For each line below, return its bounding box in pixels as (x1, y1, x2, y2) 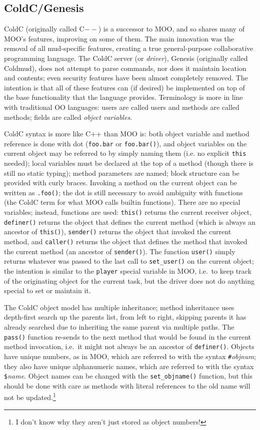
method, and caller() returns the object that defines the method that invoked (4, 236, 247, 247)
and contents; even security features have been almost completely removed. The (4, 72, 248, 83)
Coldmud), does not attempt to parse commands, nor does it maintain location (4, 62, 246, 73)
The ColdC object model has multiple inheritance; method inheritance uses (4, 302, 234, 312)
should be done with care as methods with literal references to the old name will (4, 380, 250, 391)
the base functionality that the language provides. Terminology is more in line (4, 92, 243, 102)
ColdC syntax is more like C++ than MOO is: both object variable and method (4, 128, 249, 139)
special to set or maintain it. (4, 285, 91, 296)
